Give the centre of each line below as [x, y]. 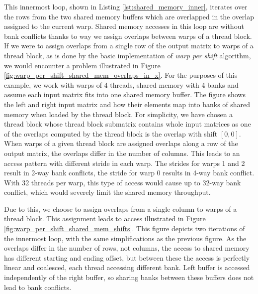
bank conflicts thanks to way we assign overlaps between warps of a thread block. [128, 36]
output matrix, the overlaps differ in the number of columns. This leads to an [122, 153]
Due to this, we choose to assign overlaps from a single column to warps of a [121, 209]
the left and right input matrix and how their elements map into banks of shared [127, 104]
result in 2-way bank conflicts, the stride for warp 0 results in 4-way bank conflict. [129, 173]
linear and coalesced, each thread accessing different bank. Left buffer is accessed [127, 267]
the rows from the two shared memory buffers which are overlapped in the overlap [129, 16]
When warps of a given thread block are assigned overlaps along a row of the [121, 143]
